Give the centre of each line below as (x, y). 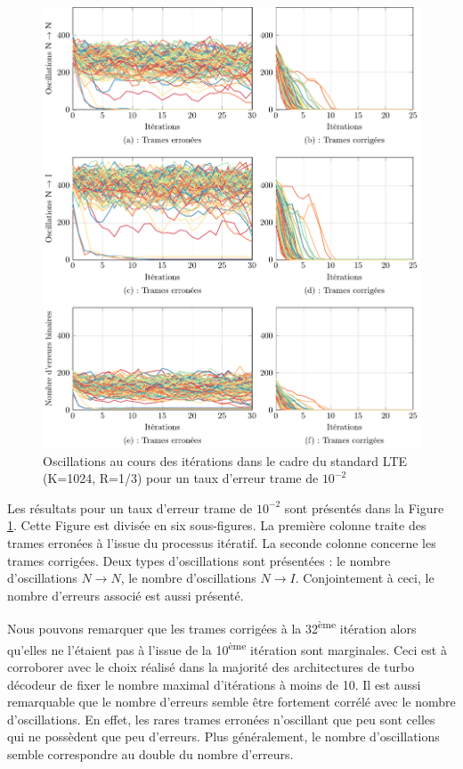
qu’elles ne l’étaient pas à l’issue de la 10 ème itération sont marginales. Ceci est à (227, 648)
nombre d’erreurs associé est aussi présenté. (126, 595)
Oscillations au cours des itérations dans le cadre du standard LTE (225, 460)
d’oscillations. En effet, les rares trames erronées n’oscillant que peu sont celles (221, 719)
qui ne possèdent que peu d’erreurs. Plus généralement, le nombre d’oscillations (223, 736)
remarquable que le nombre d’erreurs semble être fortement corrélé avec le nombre (231, 702)
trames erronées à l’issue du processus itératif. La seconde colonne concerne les (222, 543)
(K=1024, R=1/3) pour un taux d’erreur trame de (181, 478)
